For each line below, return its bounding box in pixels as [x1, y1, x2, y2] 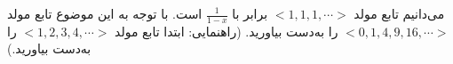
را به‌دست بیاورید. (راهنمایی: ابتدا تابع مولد [115, 21, 338, 40]
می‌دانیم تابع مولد [354, 4, 445, 22]
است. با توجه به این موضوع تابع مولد [7, 4, 203, 22]
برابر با [232, 4, 268, 22]
